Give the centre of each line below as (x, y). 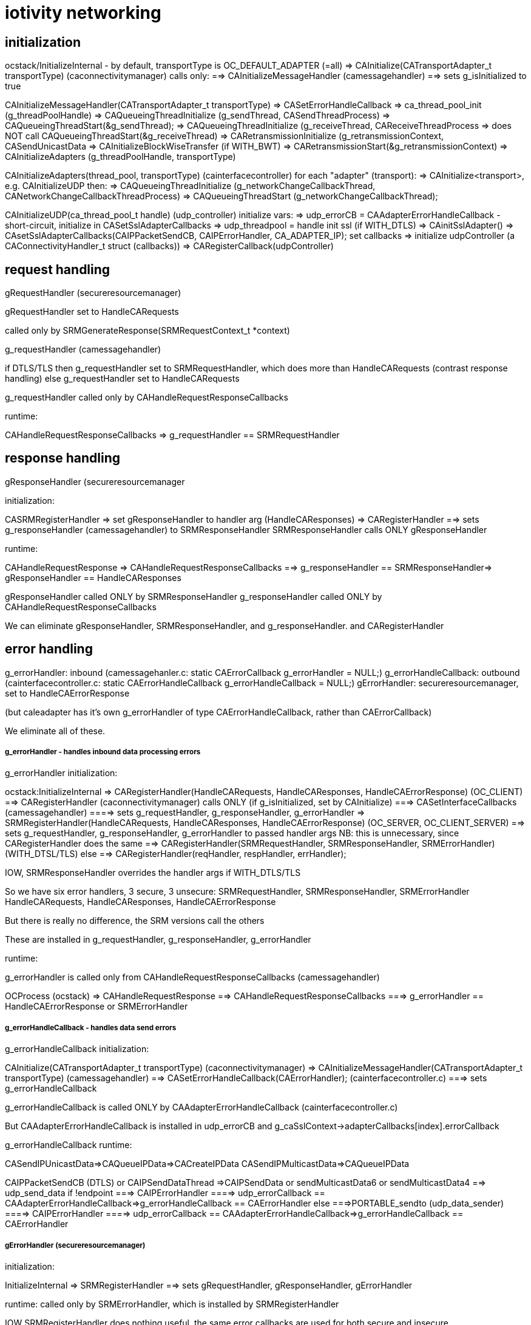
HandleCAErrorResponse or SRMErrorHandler (96, 1007)
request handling (58, 269)
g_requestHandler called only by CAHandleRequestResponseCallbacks (147, 397)
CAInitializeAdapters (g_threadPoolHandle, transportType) (120, 157)
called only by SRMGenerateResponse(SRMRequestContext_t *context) (147, 331)
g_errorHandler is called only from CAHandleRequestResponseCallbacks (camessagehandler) (192, 977)
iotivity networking (83, 13)
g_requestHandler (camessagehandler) (83, 349)
